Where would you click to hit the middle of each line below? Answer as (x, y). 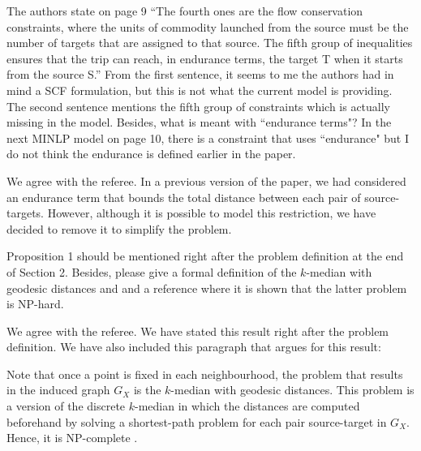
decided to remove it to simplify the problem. (119, 228)
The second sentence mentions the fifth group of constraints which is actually (199, 106)
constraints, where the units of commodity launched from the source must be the (208, 26)
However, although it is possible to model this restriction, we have (212, 213)
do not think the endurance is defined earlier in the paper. (151, 154)
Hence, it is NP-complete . (72, 438)
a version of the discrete (66, 406)
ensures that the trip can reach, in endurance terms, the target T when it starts (205, 58)
